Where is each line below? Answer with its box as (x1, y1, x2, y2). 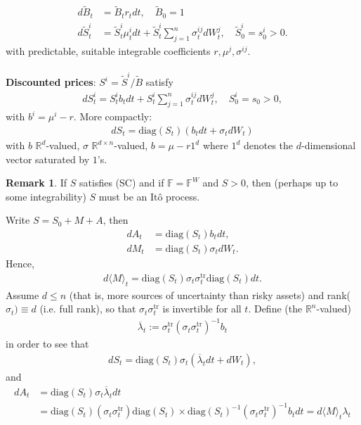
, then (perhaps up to (246, 175, 339, 190)
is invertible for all (162, 301, 242, 316)
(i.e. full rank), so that (39, 301, 136, 316)
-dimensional (301, 138, 356, 153)
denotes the (243, 138, 294, 153)
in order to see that (6, 336, 89, 351)
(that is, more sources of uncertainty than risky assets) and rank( (69, 287, 350, 302)
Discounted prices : (6, 75, 96, 89)
